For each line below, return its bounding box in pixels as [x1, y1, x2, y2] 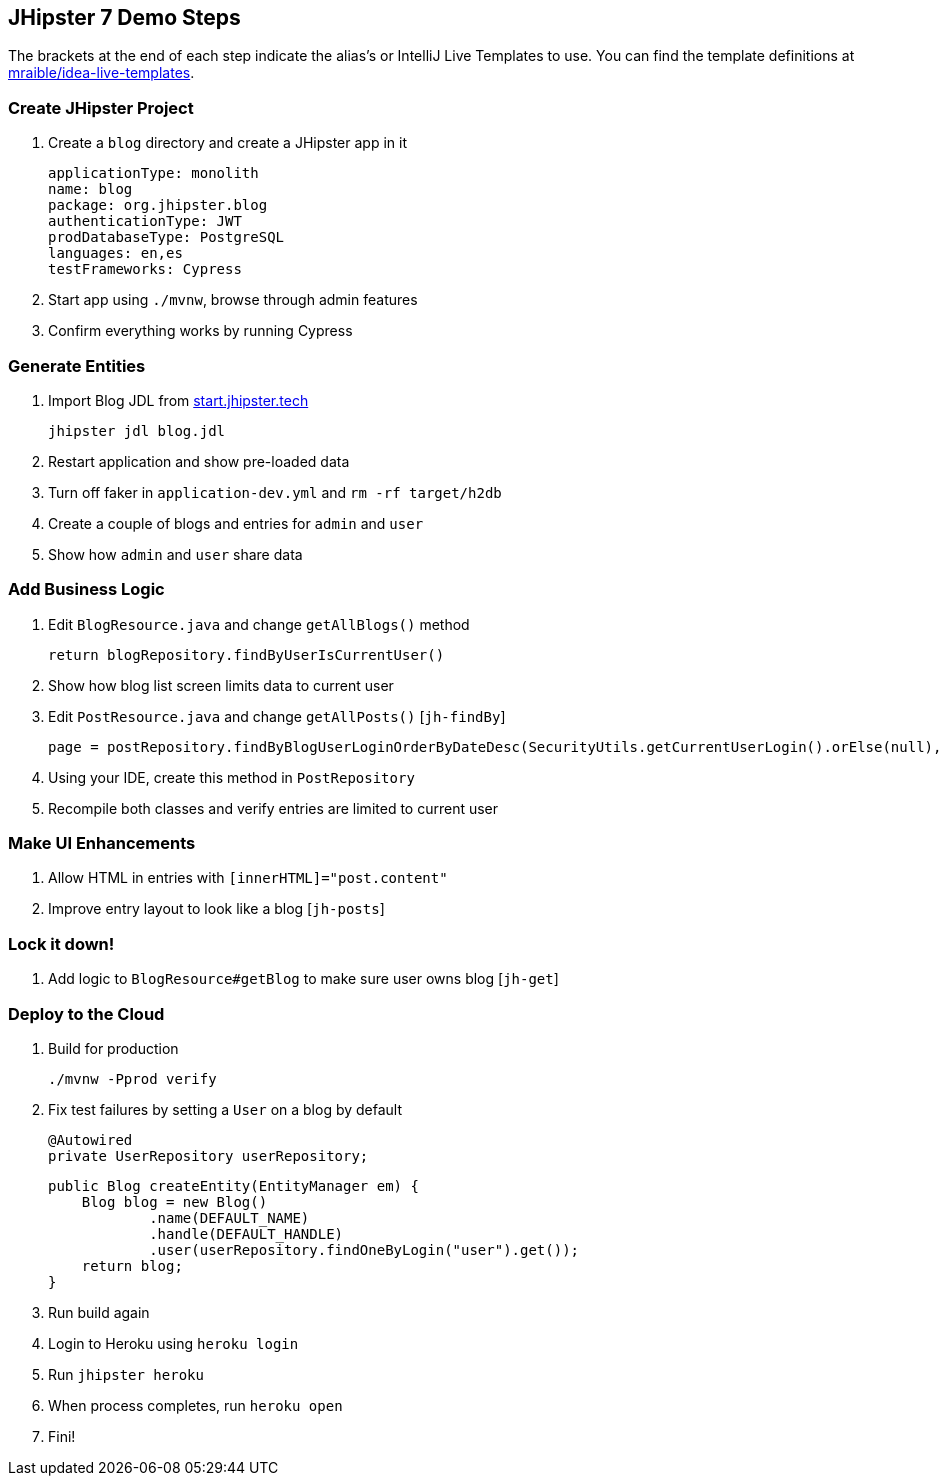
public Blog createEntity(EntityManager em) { [48, 1177, 419, 1194]
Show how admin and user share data [48, 545, 303, 563]
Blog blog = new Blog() [81, 1193, 268, 1210]
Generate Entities [8, 355, 146, 376]
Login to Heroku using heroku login [48, 1334, 299, 1352]
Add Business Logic [8, 579, 165, 600]
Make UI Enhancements [8, 833, 196, 854]
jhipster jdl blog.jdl [48, 422, 226, 439]
